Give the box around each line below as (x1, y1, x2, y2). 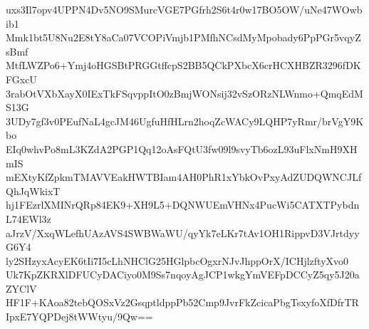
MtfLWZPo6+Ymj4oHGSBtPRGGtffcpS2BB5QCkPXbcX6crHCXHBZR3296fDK (6, 58, 361, 73)
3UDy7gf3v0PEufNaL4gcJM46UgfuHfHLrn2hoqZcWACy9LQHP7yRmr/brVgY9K (6, 113, 364, 128)
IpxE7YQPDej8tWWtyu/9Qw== (6, 309, 153, 324)
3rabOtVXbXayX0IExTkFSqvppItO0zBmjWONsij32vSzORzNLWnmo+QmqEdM (6, 85, 363, 100)
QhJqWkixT (6, 183, 61, 198)
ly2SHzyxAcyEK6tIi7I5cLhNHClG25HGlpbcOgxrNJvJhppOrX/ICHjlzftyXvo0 (6, 253, 349, 268)
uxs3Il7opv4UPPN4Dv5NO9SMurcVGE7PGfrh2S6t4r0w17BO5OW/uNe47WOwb (6, 2, 363, 16)
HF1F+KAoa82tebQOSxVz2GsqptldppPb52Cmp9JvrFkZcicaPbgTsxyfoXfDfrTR (6, 295, 359, 310)
